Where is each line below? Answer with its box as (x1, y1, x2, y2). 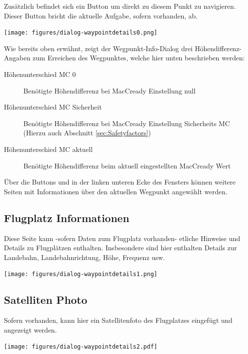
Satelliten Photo (4, 292, 88, 307)
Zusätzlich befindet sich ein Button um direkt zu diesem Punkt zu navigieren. (4, 1, 236, 11)
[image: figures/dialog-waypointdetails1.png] (4, 271, 157, 278)
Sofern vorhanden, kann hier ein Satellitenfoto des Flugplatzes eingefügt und (4, 315, 233, 325)
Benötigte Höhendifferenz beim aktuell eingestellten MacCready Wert (23, 160, 231, 170)
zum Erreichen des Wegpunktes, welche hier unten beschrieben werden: (33, 53, 245, 63)
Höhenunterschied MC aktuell (4, 144, 93, 154)
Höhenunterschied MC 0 (4, 69, 76, 79)
